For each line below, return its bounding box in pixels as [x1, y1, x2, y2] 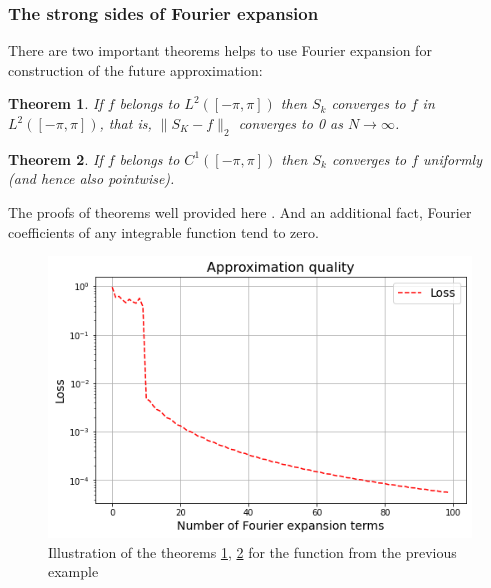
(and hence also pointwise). [8, 168, 175, 189]
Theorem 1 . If [8, 93, 103, 114]
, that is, [99, 113, 152, 133]
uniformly [423, 148, 482, 169]
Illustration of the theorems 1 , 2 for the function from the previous [48, 541, 457, 562]
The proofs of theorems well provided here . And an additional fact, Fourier [8, 201, 472, 222]
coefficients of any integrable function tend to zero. [8, 221, 319, 242]
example [48, 561, 99, 582]
